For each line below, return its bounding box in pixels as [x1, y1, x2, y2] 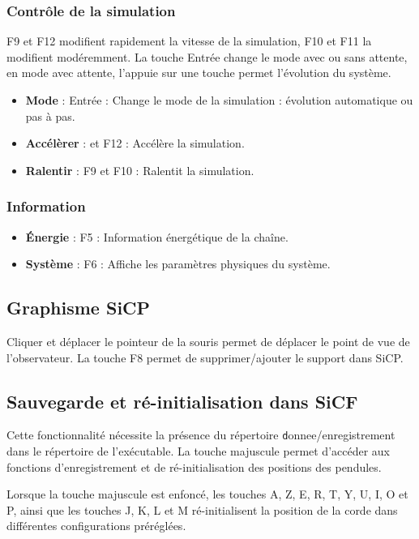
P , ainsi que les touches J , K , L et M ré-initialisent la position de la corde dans [6, 501, 398, 518]
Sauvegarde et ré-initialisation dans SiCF [6, 388, 358, 413]
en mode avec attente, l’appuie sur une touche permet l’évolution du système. [6, 64, 391, 81]
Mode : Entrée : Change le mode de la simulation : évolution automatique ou [25, 92, 413, 108]
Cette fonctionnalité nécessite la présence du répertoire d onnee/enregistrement [6, 426, 395, 443]
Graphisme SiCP [6, 295, 151, 320]
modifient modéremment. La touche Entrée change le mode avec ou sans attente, [6, 48, 408, 65]
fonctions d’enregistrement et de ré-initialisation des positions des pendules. [6, 458, 382, 475]
